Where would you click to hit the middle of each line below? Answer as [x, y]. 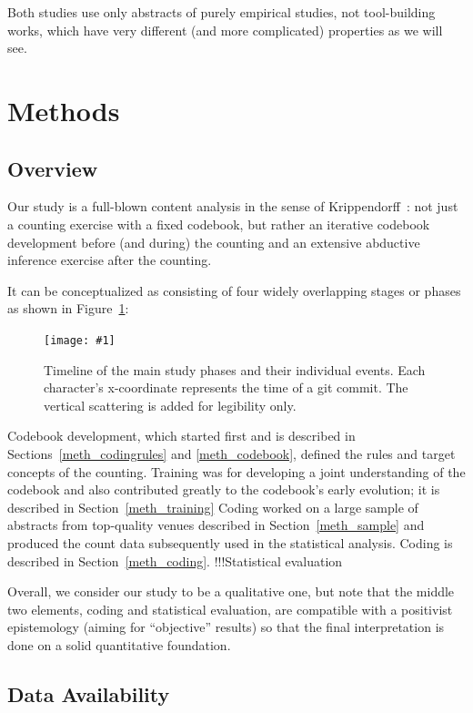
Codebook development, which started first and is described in [181, 436]
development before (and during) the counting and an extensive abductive [214, 242]
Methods [64, 110]
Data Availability [89, 693]
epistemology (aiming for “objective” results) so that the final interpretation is [226, 627]
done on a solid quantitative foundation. [119, 644]
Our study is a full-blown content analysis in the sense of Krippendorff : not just [233, 206]
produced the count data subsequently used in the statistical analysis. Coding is [230, 542]
